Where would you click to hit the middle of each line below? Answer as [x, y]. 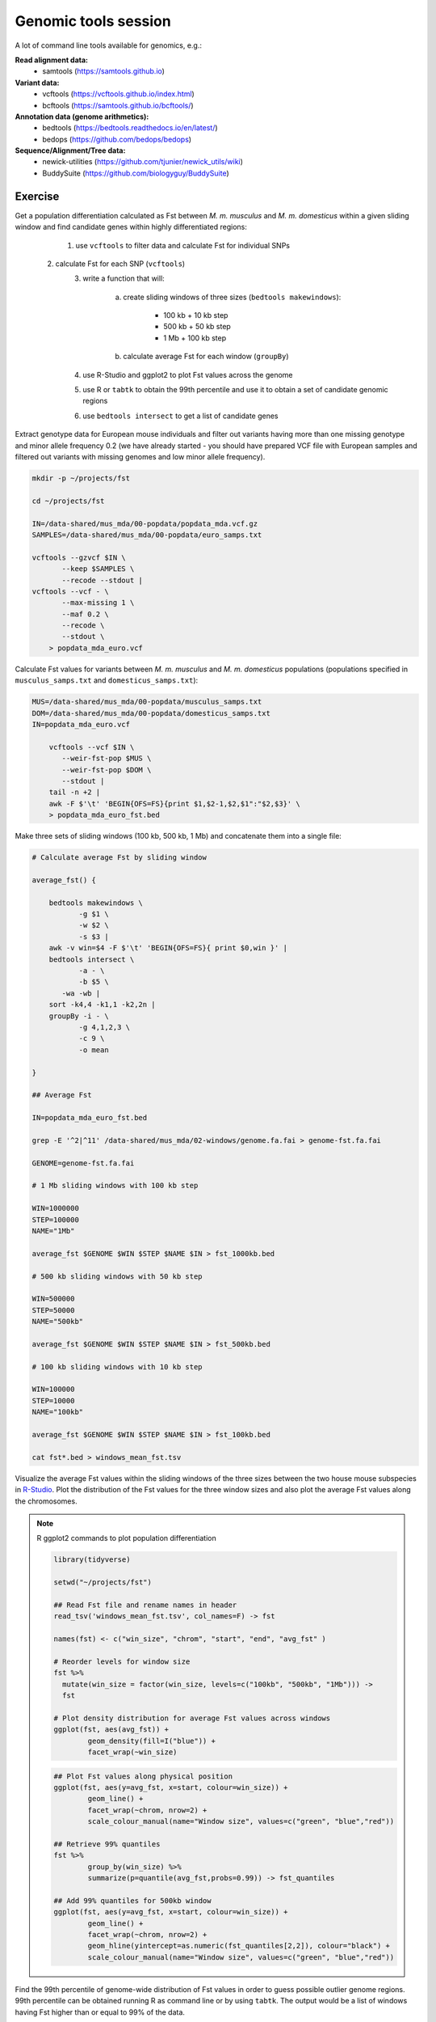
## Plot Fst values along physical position [143, 1776]
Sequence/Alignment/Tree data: [70, 150]
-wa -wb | [81, 993]
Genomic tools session [93, 21]
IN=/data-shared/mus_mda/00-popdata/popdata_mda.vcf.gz [145, 523]
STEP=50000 [53, 1310]
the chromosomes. [46, 1501]
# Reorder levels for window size [122, 1661]
